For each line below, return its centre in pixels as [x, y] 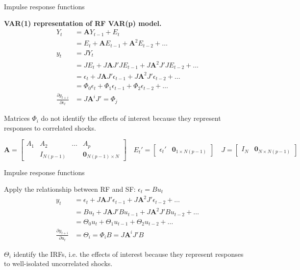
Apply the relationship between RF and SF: [70, 189]
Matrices [17, 118]
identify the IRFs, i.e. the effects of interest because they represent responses [128, 254]
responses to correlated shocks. [50, 127]
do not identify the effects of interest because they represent [131, 118]
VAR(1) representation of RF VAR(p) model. [83, 23]
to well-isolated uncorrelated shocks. [58, 263]
